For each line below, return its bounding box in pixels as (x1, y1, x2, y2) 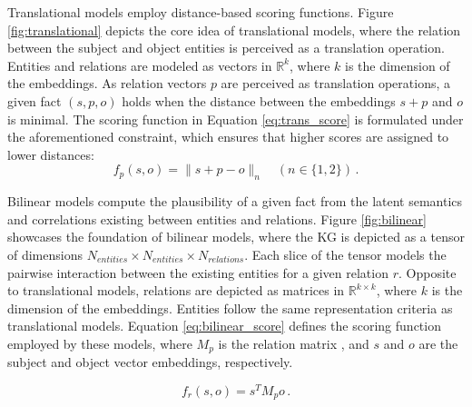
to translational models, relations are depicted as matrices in (7, 281, 345, 300)
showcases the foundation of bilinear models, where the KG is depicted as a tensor (7, 227, 465, 246)
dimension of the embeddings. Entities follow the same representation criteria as (7, 298, 453, 317)
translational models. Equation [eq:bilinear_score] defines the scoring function (7, 316, 441, 335)
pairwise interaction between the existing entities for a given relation (7, 263, 388, 282)
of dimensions (7, 244, 83, 263)
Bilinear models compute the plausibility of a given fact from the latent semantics (7, 192, 463, 211)
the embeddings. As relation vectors (7, 74, 207, 93)
